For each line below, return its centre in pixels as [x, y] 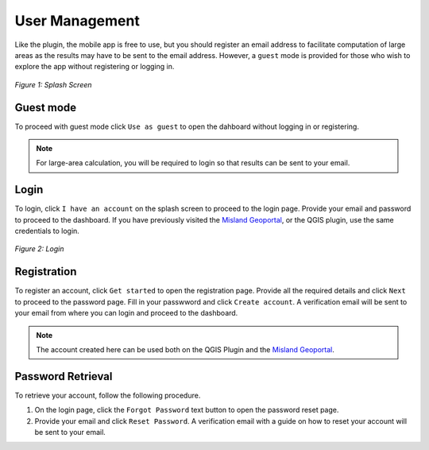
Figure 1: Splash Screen [53, 84]
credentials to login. [47, 231]
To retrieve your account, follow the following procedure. [108, 395]
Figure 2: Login [39, 249]
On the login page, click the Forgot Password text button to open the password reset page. [187, 410]
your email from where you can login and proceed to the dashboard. [126, 313]
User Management [77, 21]
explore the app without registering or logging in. [95, 67]
